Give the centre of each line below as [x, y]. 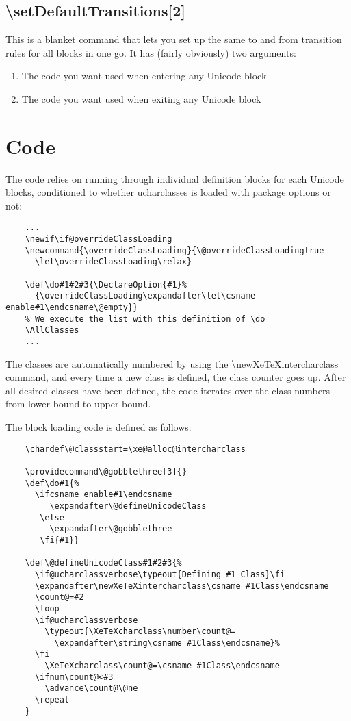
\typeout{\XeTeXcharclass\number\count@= [140, 632]
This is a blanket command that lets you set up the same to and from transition [174, 39]
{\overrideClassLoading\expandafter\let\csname [145, 296]
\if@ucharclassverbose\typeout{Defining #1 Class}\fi [160, 574]
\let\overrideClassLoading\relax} [113, 262]
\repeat [52, 700]
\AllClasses [52, 330]
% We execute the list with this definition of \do [145, 319]
